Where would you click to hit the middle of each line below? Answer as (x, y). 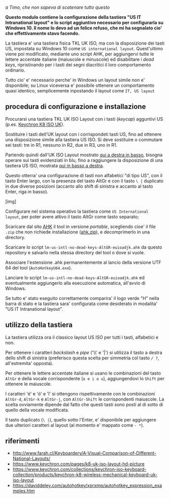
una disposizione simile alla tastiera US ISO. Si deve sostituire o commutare (84, 140)
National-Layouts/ (31, 458)
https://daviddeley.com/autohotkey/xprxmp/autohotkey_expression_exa (87, 486)
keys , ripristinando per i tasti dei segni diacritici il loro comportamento (78, 65)
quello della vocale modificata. (37, 410)
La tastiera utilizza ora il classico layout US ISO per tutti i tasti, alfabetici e (82, 337)
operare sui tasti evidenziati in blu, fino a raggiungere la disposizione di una (84, 160)
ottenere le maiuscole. (28, 384)
